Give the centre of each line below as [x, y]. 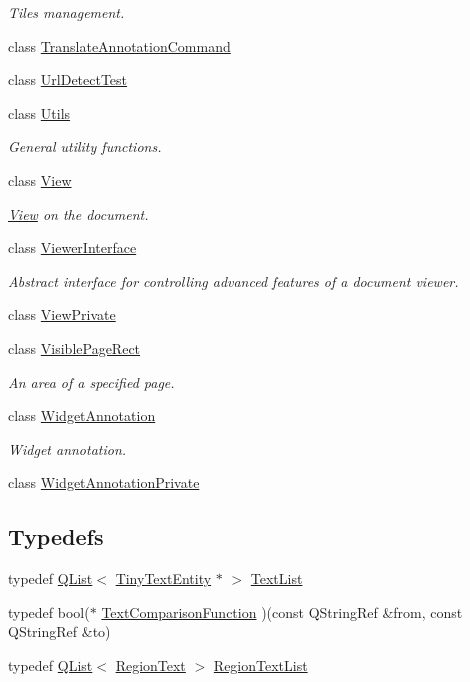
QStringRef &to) [59, 631]
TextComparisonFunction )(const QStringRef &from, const [282, 611]
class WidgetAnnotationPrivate [104, 482]
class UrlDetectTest [68, 79]
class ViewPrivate [62, 314]
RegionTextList [260, 664]
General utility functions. [85, 146]
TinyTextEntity [163, 578]
